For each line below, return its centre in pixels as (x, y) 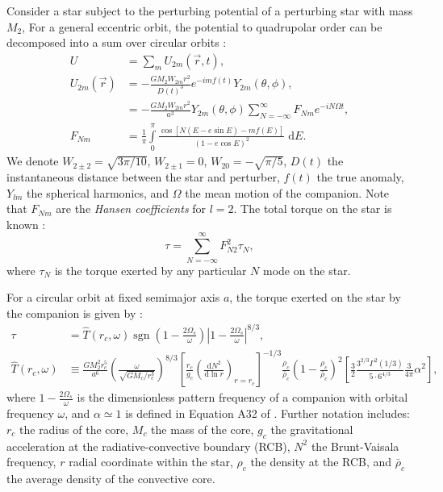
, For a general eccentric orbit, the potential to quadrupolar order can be (202, 26)
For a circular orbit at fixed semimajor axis (113, 297)
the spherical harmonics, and (98, 192)
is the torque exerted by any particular (150, 270)
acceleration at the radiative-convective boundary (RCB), (148, 446)
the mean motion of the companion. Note (287, 192)
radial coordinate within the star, (151, 462)
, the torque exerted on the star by (315, 297)
